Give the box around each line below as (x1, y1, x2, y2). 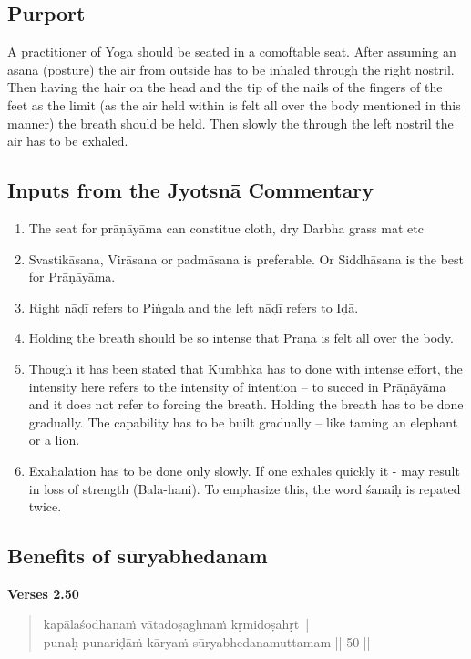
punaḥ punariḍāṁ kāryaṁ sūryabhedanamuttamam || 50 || (43, 633, 371, 652)
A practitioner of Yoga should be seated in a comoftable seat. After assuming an (7, 42, 456, 61)
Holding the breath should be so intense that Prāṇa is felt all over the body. (28, 328, 454, 347)
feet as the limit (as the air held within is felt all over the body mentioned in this (7, 95, 461, 114)
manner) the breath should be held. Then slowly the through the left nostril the (7, 113, 454, 132)
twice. (28, 497, 62, 516)
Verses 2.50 (7, 583, 79, 602)
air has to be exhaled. (7, 131, 128, 150)
